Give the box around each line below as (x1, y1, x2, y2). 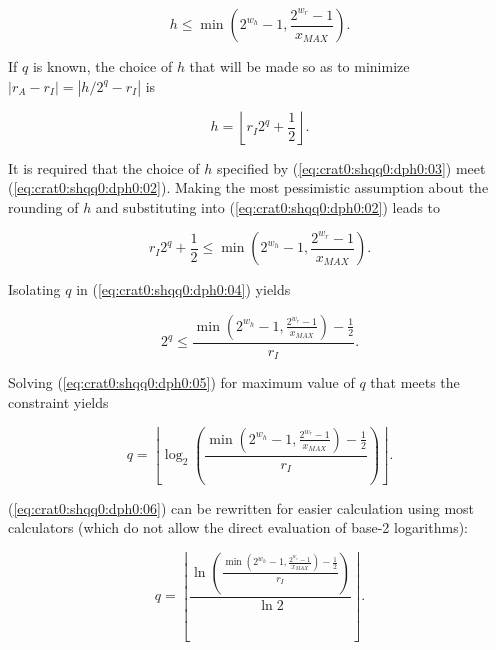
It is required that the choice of (8, 157, 200, 178)
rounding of (8, 196, 79, 217)
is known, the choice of (32, 56, 173, 76)
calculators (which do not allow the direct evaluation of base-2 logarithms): (8, 517, 469, 538)
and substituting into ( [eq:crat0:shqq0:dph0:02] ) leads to (95, 196, 441, 217)
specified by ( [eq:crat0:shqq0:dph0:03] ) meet (216, 157, 486, 178)
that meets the (370, 372, 460, 393)
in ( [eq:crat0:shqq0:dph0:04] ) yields (76, 279, 291, 300)
